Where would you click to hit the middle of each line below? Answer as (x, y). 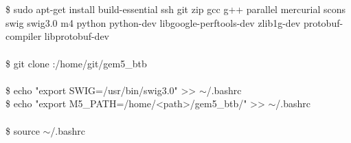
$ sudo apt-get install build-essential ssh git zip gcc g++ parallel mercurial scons (175, 9)
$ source (23, 130)
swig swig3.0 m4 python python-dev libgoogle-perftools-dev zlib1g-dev (153, 22)
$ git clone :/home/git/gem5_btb (76, 63)
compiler (24, 36)
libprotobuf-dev (77, 36)
